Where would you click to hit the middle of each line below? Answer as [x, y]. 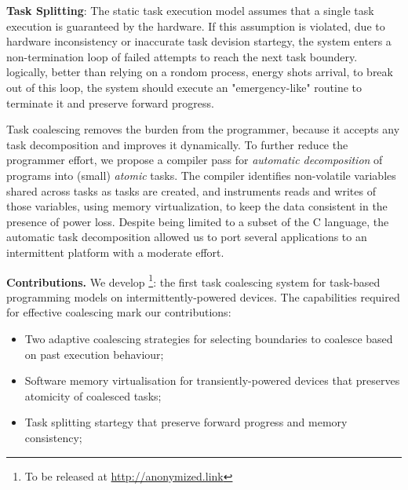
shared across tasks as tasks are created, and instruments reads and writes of [191, 190]
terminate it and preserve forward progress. [110, 102]
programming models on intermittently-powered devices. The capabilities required [203, 296]
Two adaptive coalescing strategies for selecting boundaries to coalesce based [209, 338]
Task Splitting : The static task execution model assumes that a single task [190, 10]
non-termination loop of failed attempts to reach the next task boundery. [182, 56]
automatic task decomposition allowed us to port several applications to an [187, 237]
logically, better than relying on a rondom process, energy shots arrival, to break [200, 72]
